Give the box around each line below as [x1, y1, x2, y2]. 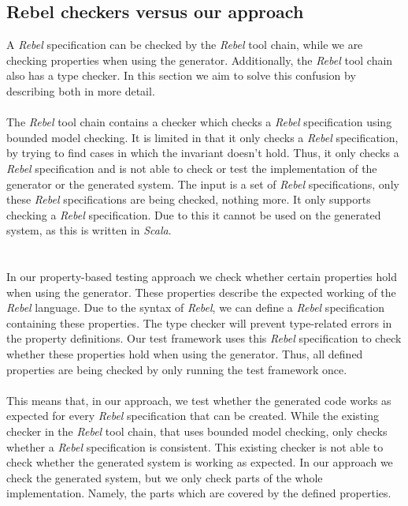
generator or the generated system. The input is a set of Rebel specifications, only [6, 175, 399, 192]
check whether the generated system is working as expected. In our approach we [6, 454, 393, 470]
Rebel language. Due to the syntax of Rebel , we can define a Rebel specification [6, 299, 385, 316]
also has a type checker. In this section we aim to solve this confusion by [6, 67, 356, 84]
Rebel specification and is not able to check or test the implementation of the [6, 159, 377, 176]
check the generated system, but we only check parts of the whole [6, 469, 323, 485]
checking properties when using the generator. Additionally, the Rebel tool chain [6, 51, 393, 68]
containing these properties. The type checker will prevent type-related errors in [6, 314, 392, 331]
